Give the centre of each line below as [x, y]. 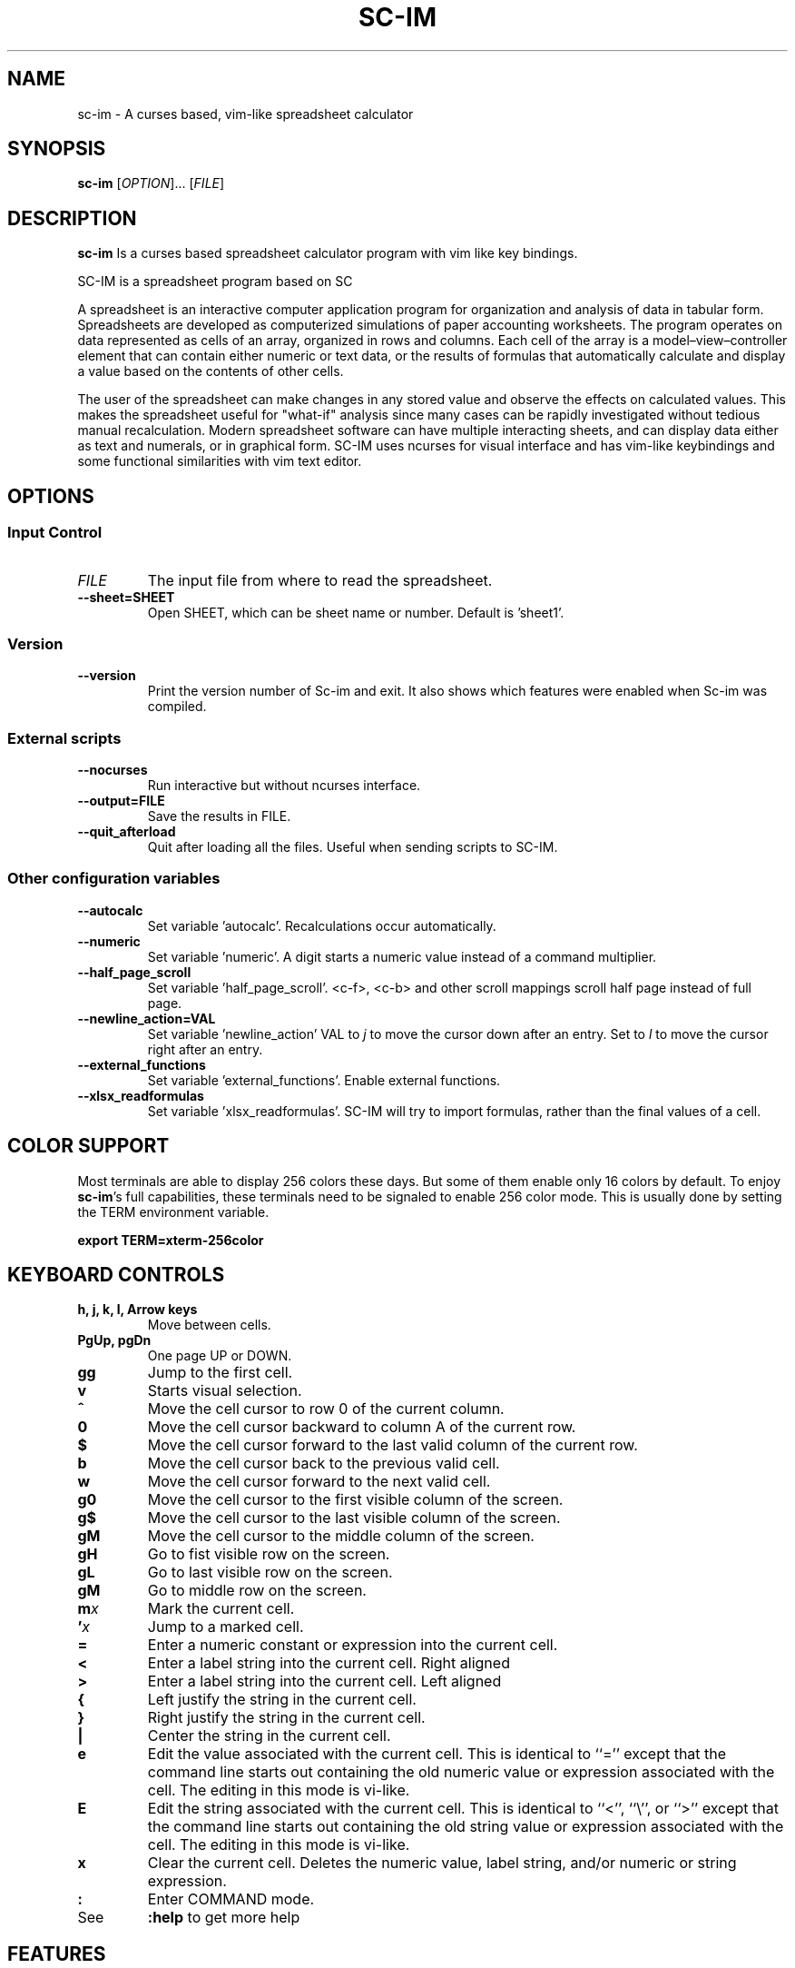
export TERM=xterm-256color [171, 1240]
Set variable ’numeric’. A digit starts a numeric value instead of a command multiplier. [402, 956]
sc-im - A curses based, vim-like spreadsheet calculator [245, 114]
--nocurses [113, 770]
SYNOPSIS [57, 149]
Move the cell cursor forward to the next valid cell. [319, 1482]
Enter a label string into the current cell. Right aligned [329, 1663]
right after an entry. [205, 1049]
